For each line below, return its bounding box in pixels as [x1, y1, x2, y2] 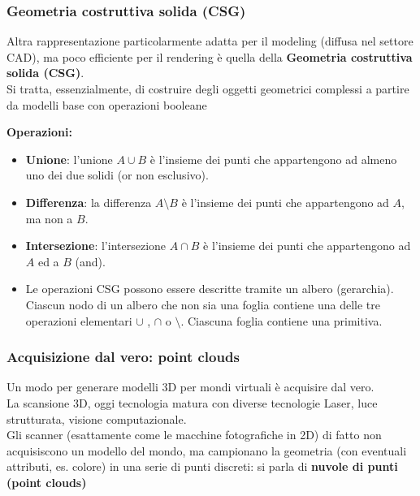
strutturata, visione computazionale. [6, 410, 187, 427]
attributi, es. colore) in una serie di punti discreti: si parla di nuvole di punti [6, 458, 398, 475]
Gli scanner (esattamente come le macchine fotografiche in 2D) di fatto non [6, 426, 382, 443]
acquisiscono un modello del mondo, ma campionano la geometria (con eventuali [6, 442, 407, 459]
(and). [75, 252, 106, 270]
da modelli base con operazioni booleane [6, 96, 207, 113]
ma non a [25, 209, 73, 226]
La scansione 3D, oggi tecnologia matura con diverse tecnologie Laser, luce [6, 394, 378, 411]
